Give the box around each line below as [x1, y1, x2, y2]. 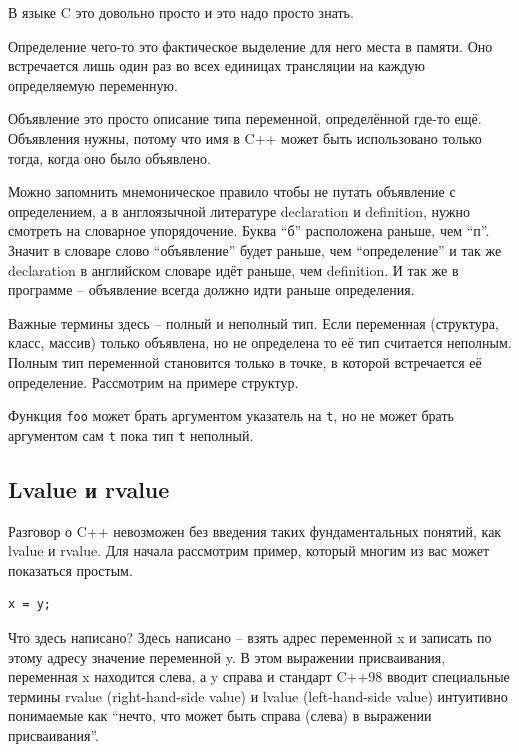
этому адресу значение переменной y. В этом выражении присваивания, [8, 646, 446, 667]
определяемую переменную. [8, 74, 178, 95]
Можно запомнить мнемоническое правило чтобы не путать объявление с [8, 181, 456, 202]
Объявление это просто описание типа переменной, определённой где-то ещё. [8, 108, 482, 129]
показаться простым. [8, 559, 133, 580]
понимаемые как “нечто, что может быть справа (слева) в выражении [8, 705, 432, 726]
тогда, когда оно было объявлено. [8, 147, 211, 168]
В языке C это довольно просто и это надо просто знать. [8, 2, 354, 22]
